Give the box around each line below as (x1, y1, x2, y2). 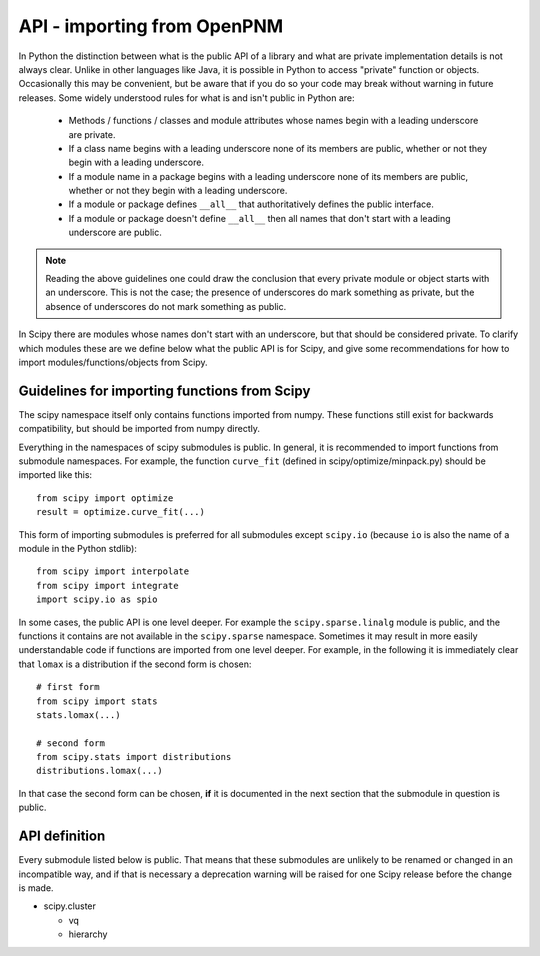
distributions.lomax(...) (36, 765, 164, 777)
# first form (36, 681, 100, 693)
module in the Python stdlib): (18, 543, 137, 554)
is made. (18, 881, 54, 894)
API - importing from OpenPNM (18, 15, 284, 37)
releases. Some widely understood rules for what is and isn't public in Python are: (18, 91, 355, 104)
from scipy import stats (36, 695, 158, 707)
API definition (18, 828, 106, 845)
